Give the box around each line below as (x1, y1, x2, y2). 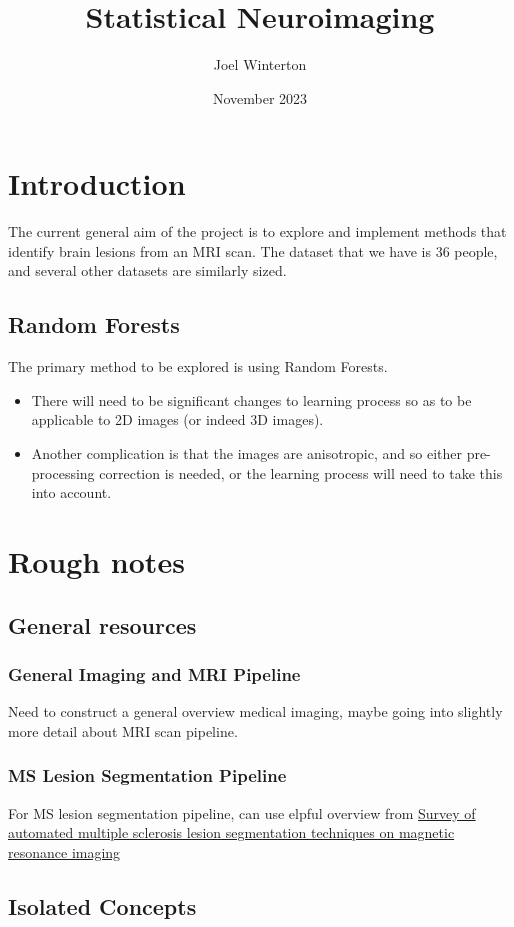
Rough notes (8, 540, 185, 581)
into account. (31, 482, 112, 503)
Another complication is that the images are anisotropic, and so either (31, 443, 462, 464)
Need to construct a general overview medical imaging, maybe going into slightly (8, 701, 503, 722)
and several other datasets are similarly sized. (8, 260, 287, 281)
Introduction (8, 163, 186, 204)
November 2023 (212, 87, 308, 108)
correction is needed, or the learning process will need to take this (99, 462, 503, 483)
